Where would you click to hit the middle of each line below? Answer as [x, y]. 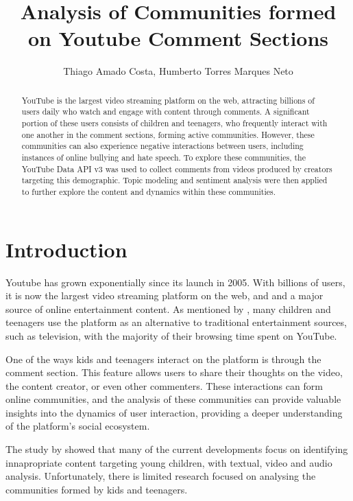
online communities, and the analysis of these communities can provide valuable [173, 399]
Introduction [66, 249]
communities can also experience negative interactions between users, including [162, 146]
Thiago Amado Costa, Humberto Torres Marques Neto [178, 71]
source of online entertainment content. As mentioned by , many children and [168, 308]
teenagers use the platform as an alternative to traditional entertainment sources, [176, 322]
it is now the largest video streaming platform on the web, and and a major [165, 295]
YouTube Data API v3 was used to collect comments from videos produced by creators [177, 168]
